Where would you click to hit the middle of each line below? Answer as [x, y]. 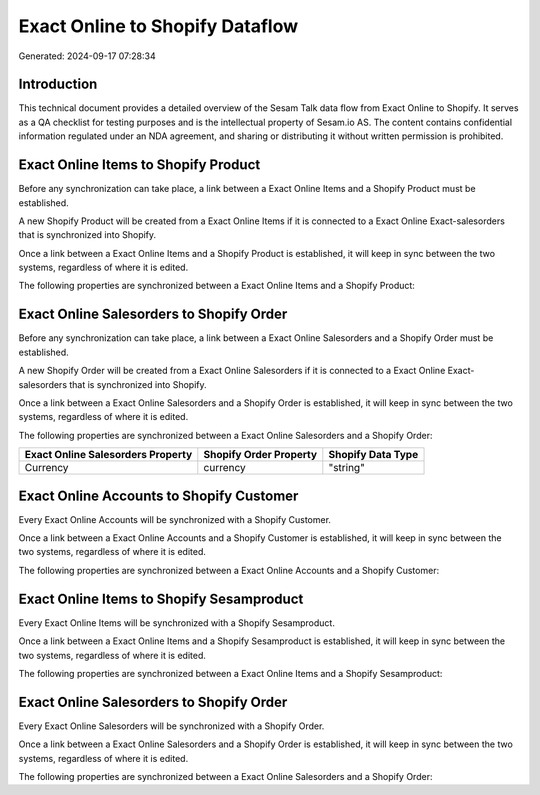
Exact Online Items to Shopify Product [139, 165]
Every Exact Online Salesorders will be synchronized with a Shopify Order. [171, 726]
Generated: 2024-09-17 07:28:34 [87, 56]
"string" [346, 468]
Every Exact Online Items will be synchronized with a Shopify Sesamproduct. [176, 622]
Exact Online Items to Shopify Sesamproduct [161, 598]
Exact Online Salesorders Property [108, 455]
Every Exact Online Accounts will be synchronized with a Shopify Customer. [175, 519]
